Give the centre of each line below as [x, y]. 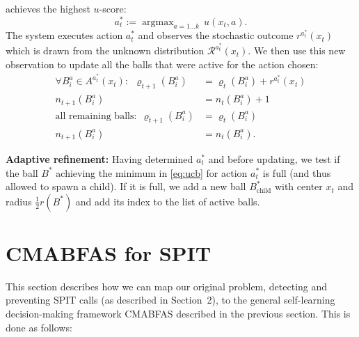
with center [298, 186]
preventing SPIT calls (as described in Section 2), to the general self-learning [170, 300]
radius [19, 201]
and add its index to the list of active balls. [168, 201]
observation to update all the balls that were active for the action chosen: [162, 64]
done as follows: [39, 327]
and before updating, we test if [274, 158]
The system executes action [64, 35]
